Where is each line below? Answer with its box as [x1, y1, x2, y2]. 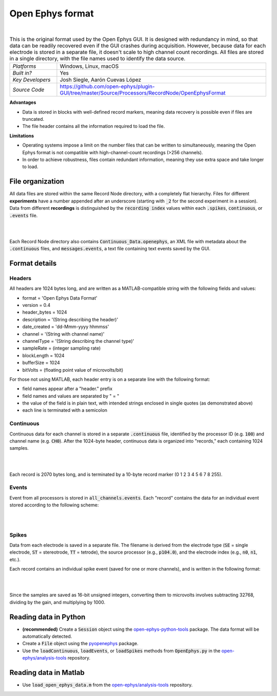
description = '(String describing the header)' [22, 316, 118, 322]
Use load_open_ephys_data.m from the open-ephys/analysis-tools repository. [22, 682, 193, 688]
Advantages [9, 99, 36, 105]
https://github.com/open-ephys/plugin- [60, 83, 155, 90]
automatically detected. [22, 633, 72, 639]
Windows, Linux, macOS [60, 63, 119, 70]
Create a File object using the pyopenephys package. [22, 640, 138, 647]
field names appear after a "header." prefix [22, 386, 113, 392]
